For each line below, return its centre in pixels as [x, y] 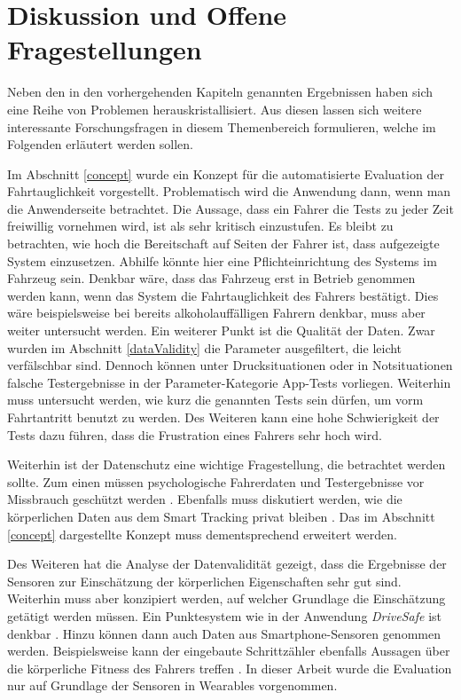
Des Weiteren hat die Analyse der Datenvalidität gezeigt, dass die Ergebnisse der [227, 564]
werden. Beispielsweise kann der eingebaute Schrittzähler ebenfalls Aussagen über [229, 651]
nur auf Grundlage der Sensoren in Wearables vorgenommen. [172, 685]
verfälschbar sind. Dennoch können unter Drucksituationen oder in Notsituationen [230, 365]
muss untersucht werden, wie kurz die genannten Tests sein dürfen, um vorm [215, 400]
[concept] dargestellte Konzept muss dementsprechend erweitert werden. [202, 534]
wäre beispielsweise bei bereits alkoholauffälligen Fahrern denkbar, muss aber [216, 313]
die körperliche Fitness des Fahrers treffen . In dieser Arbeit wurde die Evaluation [230, 668]
